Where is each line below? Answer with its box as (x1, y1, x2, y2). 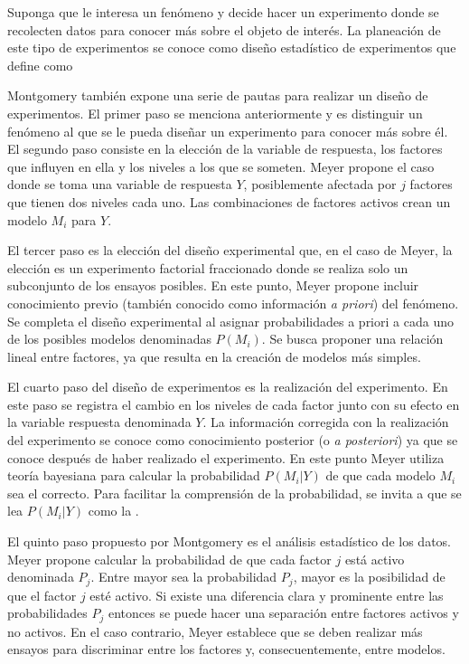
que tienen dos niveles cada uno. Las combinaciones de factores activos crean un (7, 192, 451, 211)
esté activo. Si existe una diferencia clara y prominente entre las (89, 585, 444, 604)
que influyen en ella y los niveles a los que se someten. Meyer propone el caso (7, 157, 435, 175)
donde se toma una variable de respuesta (7, 175, 232, 194)
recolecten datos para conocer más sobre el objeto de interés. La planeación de (7, 20, 441, 39)
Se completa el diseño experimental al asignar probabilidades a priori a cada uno (7, 311, 454, 330)
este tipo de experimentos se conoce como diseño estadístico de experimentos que (7, 38, 456, 57)
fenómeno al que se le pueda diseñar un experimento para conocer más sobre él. (7, 121, 448, 140)
